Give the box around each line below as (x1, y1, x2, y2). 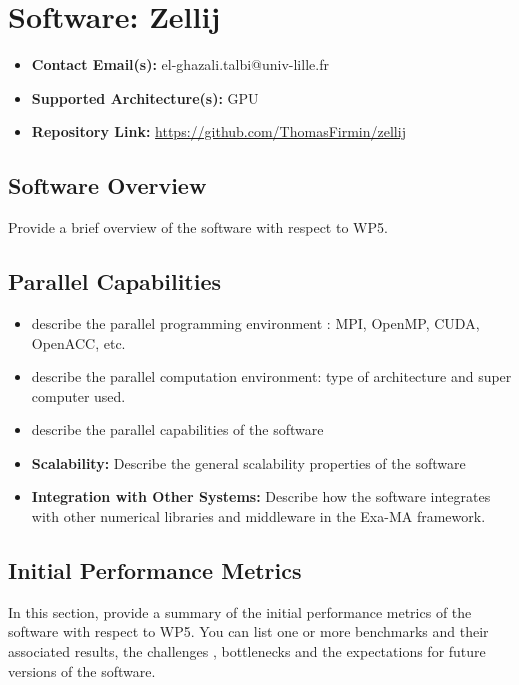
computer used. (31, 385, 126, 406)
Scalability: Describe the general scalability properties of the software (31, 452, 466, 473)
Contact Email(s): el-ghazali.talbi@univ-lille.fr (31, 54, 329, 75)
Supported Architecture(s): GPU (31, 87, 259, 108)
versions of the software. (8, 660, 156, 681)
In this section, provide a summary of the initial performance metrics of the (8, 601, 472, 622)
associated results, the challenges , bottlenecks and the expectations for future (8, 641, 486, 662)
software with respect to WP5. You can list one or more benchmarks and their (8, 621, 489, 642)
